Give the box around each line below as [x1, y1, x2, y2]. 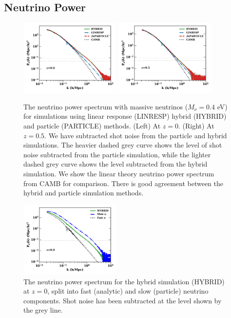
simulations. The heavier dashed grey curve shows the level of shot [23, 140, 222, 150]
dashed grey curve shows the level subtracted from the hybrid [23, 159, 208, 169]
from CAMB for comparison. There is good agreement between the [23, 178, 224, 188]
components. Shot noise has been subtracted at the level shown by [23, 295, 222, 305]
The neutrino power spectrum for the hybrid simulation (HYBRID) [23, 276, 225, 286]
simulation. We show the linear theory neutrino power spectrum [23, 169, 214, 179]
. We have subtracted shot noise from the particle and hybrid [44, 130, 227, 140]
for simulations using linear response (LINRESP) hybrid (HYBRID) [23, 111, 227, 121]
